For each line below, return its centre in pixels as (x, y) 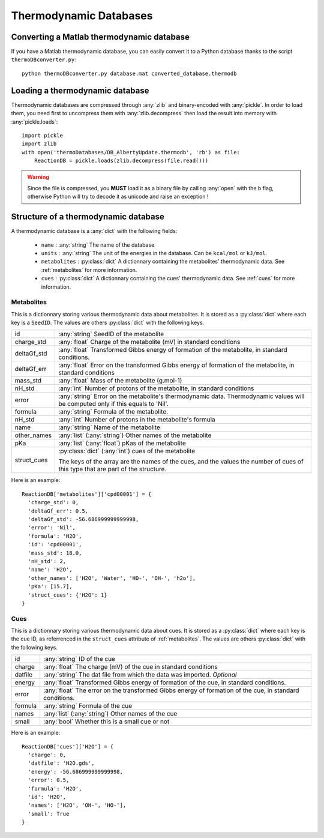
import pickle (42, 135)
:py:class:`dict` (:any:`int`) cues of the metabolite (127, 451)
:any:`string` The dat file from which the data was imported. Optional (140, 675)
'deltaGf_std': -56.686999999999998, (83, 519)
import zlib (39, 144)
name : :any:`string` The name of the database (98, 245)
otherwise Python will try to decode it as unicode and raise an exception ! (118, 197)
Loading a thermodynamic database (80, 90)
